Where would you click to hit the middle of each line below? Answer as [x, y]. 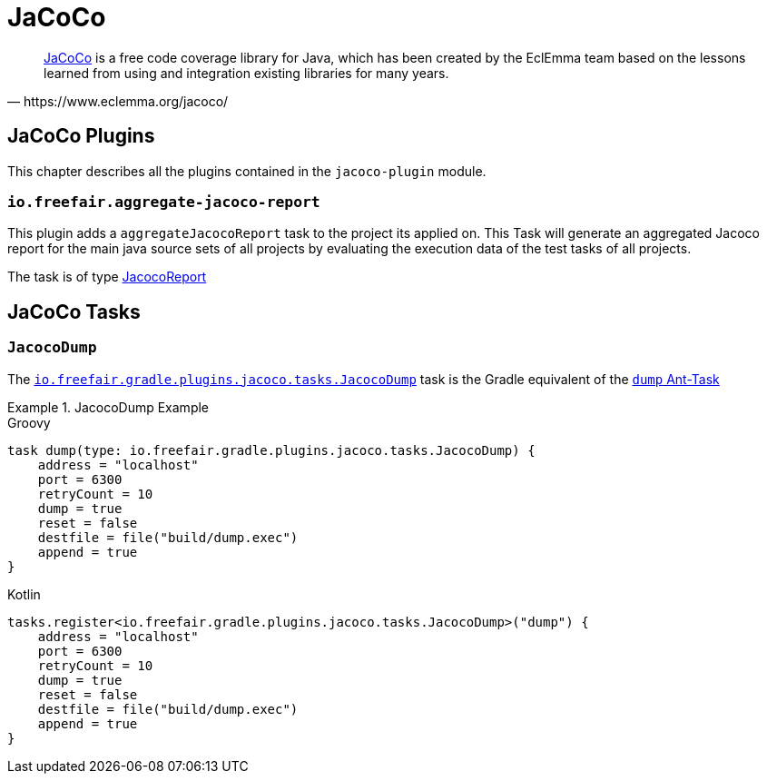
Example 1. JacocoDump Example [108, 407]
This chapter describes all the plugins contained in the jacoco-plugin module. [247, 171]
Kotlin [24, 594]
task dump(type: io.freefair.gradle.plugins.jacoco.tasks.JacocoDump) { [271, 450]
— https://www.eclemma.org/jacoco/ [118, 101]
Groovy [29, 422]
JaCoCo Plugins [81, 136]
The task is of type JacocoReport [107, 277]
